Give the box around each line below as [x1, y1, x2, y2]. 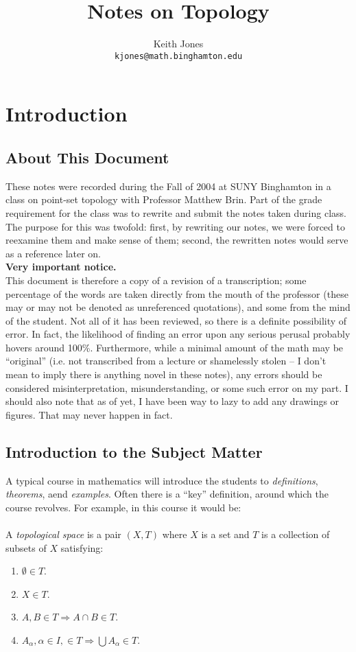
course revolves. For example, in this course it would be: [5, 500, 241, 514]
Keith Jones [153, 36, 204, 51]
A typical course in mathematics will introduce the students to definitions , [5, 473, 318, 487]
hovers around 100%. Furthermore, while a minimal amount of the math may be [5, 340, 344, 354]
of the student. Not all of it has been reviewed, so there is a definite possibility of [5, 313, 347, 327]
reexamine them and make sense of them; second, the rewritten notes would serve [5, 233, 348, 247]
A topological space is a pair [5, 527, 121, 542]
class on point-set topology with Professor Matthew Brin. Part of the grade [5, 192, 322, 207]
